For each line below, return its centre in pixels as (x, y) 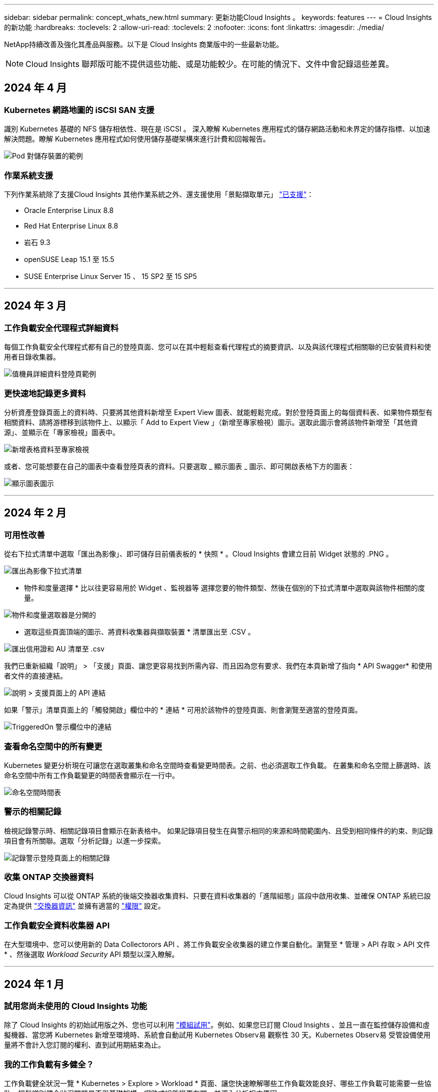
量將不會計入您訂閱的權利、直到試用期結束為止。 (84, 1045)
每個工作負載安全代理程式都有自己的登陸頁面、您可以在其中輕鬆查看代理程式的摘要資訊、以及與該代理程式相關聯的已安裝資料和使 (217, 347)
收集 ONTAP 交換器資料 (49, 877)
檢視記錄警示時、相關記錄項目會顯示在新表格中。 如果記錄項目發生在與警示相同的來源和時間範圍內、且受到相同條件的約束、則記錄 (218, 830)
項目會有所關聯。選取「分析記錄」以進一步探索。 (84, 840)
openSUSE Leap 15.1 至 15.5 (69, 259)
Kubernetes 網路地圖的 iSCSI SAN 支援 (79, 110)
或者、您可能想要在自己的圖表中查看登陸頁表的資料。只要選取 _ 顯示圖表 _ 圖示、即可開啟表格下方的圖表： (179, 466)
